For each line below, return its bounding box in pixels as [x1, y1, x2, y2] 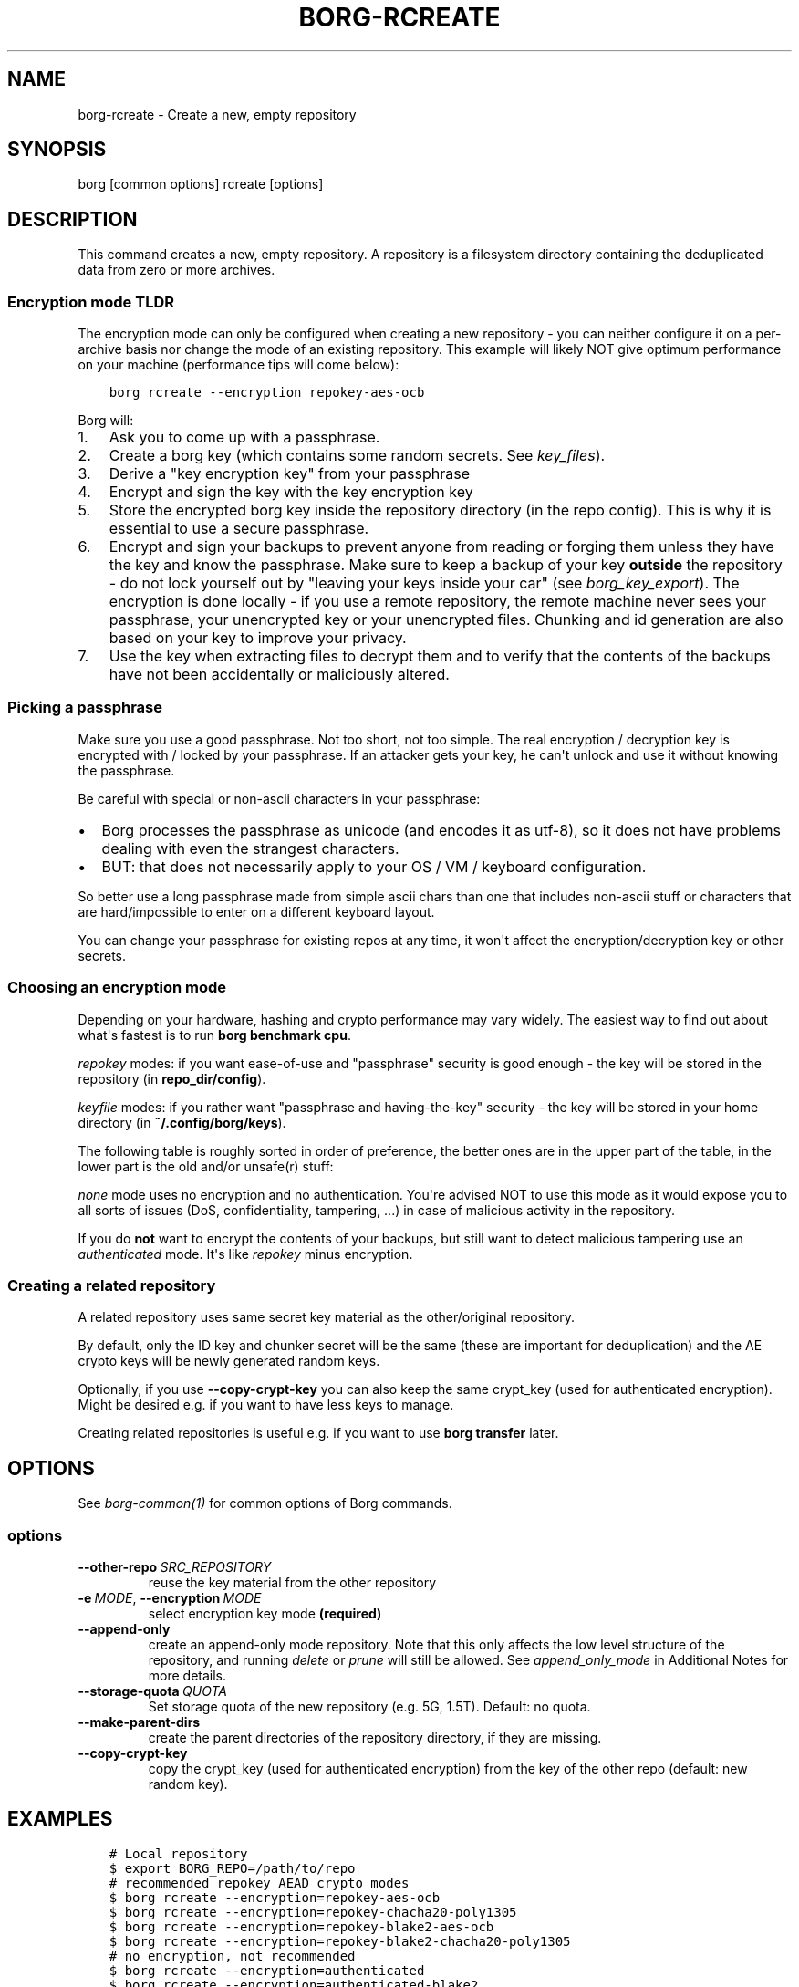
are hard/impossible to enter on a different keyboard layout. [78, 903, 435, 920]
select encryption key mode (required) [148, 1605, 382, 1621]
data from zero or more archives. [78, 262, 275, 278]
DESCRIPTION [7, 207, 138, 231]
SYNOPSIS [7, 138, 107, 161]
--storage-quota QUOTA [78, 1682, 227, 1699]
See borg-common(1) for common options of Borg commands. [78, 1495, 452, 1512]
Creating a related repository [7, 1275, 216, 1295]
